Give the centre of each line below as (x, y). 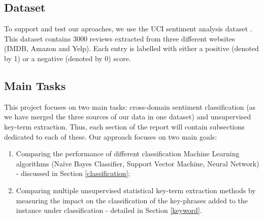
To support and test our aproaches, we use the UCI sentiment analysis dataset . (128, 29)
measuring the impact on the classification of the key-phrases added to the (132, 200)
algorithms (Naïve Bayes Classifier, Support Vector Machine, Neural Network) (138, 163)
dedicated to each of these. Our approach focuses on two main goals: (111, 136)
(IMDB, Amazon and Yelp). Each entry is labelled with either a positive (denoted (131, 48)
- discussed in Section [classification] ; (73, 173)
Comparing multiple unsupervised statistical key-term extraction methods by (136, 190)
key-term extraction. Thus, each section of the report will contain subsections (124, 126)
